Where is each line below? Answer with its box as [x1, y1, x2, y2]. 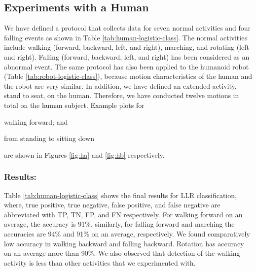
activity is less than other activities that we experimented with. [4, 257, 196, 268]
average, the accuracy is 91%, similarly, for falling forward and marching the [4, 219, 235, 229]
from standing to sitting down [4, 133, 94, 143]
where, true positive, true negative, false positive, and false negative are [4, 200, 220, 210]
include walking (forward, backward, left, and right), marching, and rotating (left [4, 42, 249, 52]
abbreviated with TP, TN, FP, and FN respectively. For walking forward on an [4, 209, 243, 219]
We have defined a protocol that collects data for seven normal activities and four [4, 23, 251, 33]
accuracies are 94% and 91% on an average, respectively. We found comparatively [4, 228, 250, 238]
